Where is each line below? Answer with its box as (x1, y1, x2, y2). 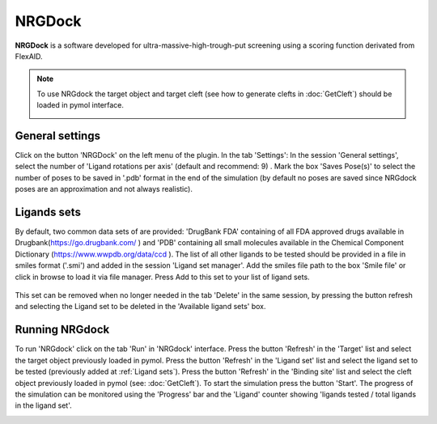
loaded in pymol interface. (36, 100, 125, 110)
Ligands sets (15, 206, 81, 218)
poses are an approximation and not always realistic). (15, 184, 193, 194)
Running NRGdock (15, 323, 110, 337)
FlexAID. (15, 51, 44, 61)
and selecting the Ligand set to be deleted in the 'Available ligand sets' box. (15, 302, 266, 312)
